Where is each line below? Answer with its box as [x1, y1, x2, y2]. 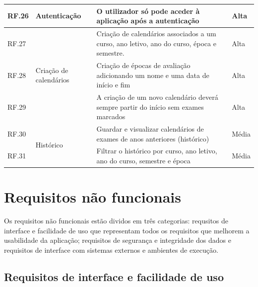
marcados [96, 111, 126, 122]
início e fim [96, 79, 130, 90]
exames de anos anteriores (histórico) [96, 133, 209, 143]
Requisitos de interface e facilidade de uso [4, 269, 224, 285]
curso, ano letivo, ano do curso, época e [96, 38, 216, 48]
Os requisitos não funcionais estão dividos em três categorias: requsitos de [4, 215, 229, 226]
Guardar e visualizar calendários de [96, 124, 204, 134]
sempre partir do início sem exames [96, 101, 204, 112]
